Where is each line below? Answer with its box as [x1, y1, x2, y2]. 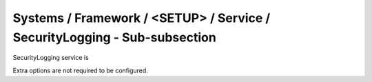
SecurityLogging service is [12, 54, 89, 62]
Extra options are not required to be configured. [12, 66, 148, 74]
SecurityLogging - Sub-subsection [12, 30, 216, 45]
